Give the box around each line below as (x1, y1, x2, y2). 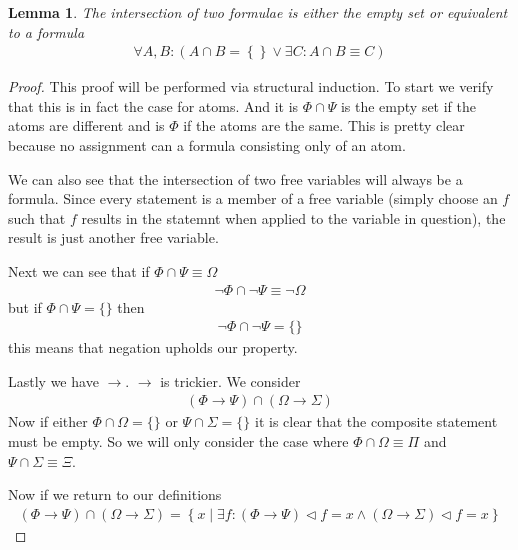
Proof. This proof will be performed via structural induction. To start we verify (8, 76, 494, 97)
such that (8, 207, 66, 228)
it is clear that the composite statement (254, 411, 498, 432)
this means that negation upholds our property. (8, 337, 298, 358)
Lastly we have (8, 370, 99, 391)
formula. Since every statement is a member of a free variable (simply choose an (8, 188, 498, 209)
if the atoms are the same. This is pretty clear (183, 115, 465, 136)
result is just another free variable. (8, 227, 219, 248)
